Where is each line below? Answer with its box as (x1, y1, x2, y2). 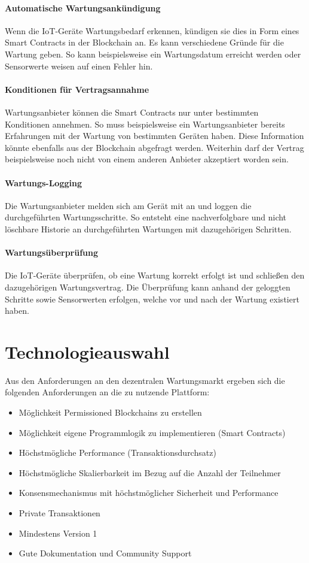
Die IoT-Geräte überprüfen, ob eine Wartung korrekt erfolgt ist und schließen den (5, 269, 305, 281)
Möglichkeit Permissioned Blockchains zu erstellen (19, 406, 202, 418)
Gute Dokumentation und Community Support (19, 547, 192, 559)
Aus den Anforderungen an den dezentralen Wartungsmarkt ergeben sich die (5, 374, 285, 386)
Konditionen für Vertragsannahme (5, 83, 149, 95)
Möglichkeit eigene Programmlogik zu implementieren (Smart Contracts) (19, 426, 286, 438)
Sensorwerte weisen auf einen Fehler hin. (5, 59, 153, 72)
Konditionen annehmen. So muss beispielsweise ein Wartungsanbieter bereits (5, 117, 285, 130)
